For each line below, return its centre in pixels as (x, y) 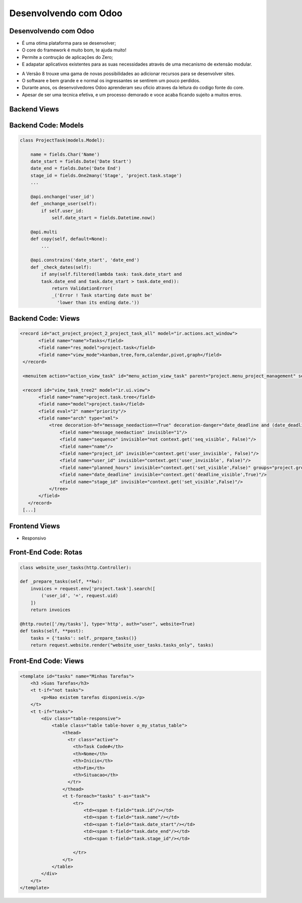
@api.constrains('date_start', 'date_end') (85, 260)
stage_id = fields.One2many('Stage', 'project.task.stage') (106, 175)
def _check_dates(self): (61, 267)
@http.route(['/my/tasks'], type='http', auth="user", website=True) (107, 624)
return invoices (50, 610)
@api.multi (44, 232)
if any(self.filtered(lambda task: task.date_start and (111, 274)
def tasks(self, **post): (52, 631)
